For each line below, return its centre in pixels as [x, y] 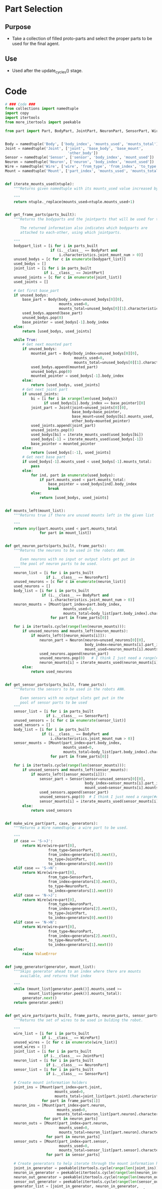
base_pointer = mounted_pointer [63, 444]
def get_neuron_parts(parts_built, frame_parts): [56, 546]
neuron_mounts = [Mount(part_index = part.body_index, [68, 604]
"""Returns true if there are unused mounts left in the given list [84, 515]
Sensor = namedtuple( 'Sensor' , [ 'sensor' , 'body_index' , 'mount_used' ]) [80, 158]
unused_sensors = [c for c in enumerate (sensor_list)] [70, 721]
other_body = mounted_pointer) [101, 421]
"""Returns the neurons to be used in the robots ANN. [70, 551]
